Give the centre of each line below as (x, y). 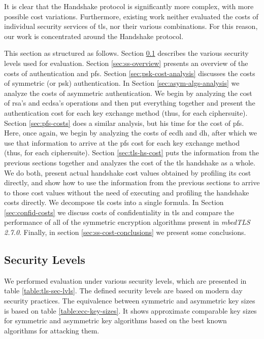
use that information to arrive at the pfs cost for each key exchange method (122, 142)
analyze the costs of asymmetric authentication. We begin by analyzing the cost (128, 93)
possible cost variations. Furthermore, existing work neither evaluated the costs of (131, 16)
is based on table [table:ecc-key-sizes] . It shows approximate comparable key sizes (130, 310)
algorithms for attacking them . (52, 330)
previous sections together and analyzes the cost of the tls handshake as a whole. (130, 162)
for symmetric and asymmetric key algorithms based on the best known (115, 320)
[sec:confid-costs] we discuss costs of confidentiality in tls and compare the (119, 212)
